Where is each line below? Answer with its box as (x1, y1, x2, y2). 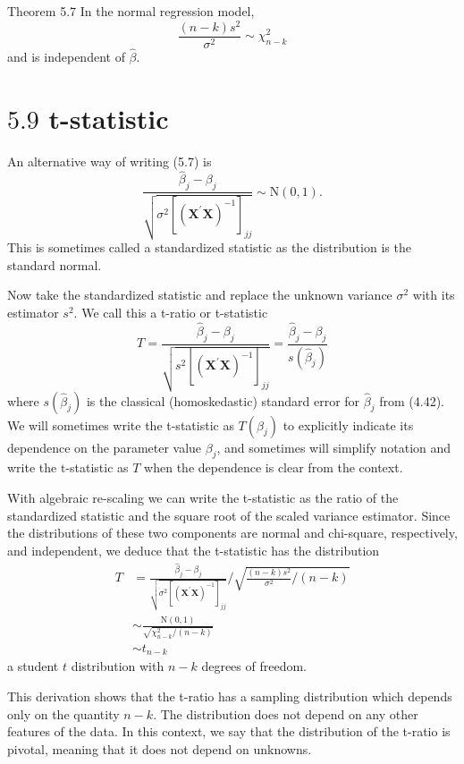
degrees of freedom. (201, 657, 307, 675)
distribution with (71, 657, 165, 675)
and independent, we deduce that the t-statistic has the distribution (7, 540, 380, 559)
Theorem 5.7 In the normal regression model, (7, 2, 255, 20)
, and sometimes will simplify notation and (216, 437, 451, 456)
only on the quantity (7, 704, 120, 723)
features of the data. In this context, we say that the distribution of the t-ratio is (7, 722, 451, 741)
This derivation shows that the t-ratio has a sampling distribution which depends (7, 687, 452, 706)
